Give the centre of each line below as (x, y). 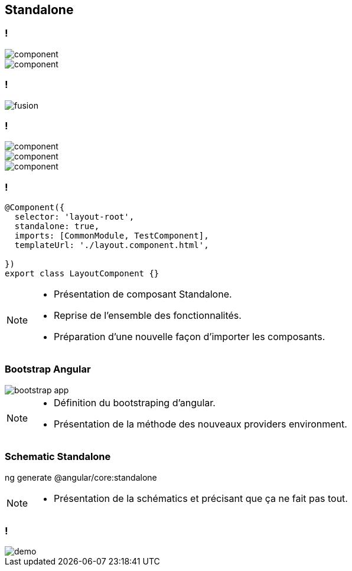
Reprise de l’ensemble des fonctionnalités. (148, 316)
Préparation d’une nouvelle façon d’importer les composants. (190, 337)
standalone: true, (57, 226)
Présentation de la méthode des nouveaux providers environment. (201, 424)
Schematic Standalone (58, 457)
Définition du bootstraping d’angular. (135, 402)
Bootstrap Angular (48, 369)
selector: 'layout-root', (74, 217)
